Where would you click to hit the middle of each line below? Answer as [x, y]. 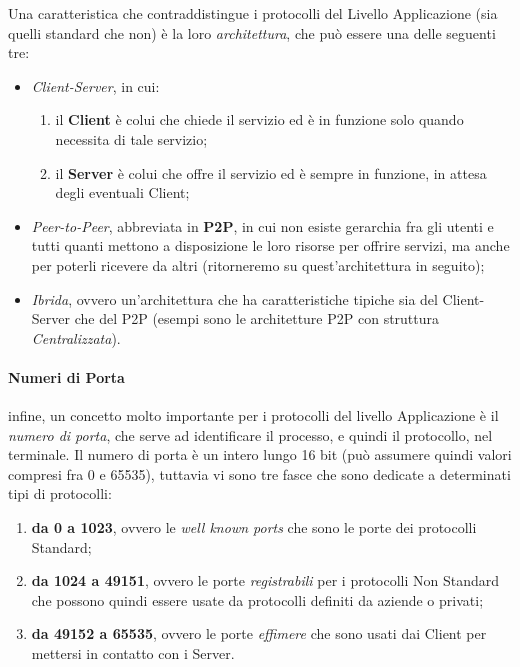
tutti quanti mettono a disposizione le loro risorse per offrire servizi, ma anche [270, 245]
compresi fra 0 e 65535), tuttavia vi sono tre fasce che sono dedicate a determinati [259, 473]
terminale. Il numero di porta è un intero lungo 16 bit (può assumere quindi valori [260, 454]
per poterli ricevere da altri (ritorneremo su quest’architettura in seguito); [258, 264]
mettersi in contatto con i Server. [133, 653]
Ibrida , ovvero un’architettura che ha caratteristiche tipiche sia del [234, 298]
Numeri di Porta [66, 376]
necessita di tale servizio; [131, 138]
